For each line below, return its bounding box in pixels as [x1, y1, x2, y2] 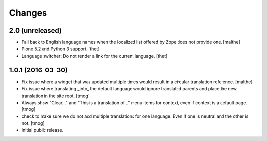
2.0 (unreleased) [9, 26, 62, 35]
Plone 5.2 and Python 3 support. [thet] [21, 46, 100, 52]
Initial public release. [21, 127, 64, 133]
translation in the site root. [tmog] [21, 93, 90, 99]
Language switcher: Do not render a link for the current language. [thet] [21, 53, 168, 59]
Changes [9, 7, 47, 18]
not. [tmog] [21, 120, 44, 126]
